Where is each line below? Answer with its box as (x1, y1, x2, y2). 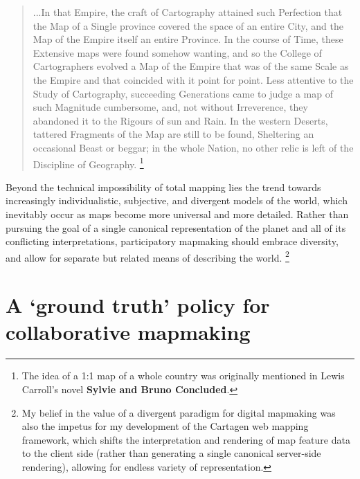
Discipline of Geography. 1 (33, 154, 144, 171)
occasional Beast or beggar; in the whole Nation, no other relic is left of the (33, 140, 354, 154)
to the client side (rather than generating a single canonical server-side (21, 446, 321, 460)
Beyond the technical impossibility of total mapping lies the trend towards (6, 179, 321, 194)
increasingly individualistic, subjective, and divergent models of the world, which (6, 193, 348, 208)
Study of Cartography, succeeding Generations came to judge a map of (33, 86, 334, 100)
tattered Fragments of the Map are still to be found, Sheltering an (33, 127, 314, 141)
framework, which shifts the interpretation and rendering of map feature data (21, 432, 350, 446)
